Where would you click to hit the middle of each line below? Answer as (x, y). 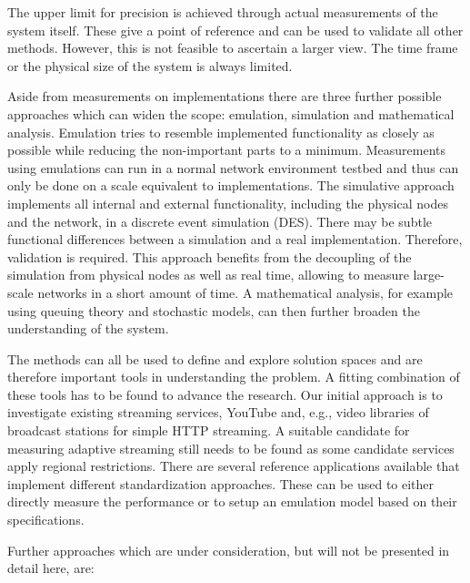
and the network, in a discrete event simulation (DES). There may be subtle (220, 221)
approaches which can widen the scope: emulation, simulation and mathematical (231, 113)
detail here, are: (51, 568)
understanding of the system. (88, 328)
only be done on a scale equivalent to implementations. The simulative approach (231, 185)
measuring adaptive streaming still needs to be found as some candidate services (231, 448)
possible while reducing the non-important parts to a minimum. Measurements (226, 150)
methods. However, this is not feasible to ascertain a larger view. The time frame (233, 48)
